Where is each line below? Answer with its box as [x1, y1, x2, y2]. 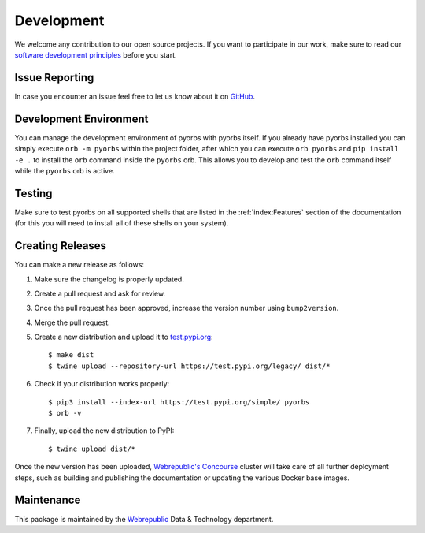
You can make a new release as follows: [14, 260, 145, 270]
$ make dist [48, 351, 94, 360]
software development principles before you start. [14, 50, 177, 59]
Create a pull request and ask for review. [34, 289, 165, 298]
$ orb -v [48, 408, 82, 418]
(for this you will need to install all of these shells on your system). [14, 218, 229, 228]
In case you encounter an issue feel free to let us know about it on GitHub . [14, 91, 256, 101]
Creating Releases [14, 239, 106, 252]
